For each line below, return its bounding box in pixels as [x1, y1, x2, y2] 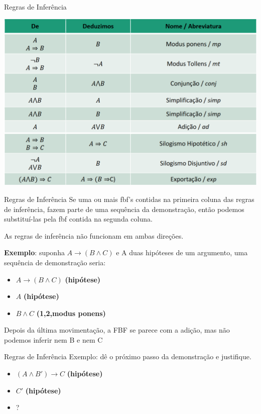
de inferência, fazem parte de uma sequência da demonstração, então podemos [4, 203, 244, 214]
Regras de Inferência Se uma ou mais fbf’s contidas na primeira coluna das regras [4, 193, 254, 204]
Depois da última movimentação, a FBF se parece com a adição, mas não [4, 325, 230, 335]
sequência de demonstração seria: [4, 257, 106, 267]
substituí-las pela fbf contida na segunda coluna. [4, 214, 153, 224]
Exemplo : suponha [4, 247, 65, 258]
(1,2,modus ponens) [36, 307, 106, 318]
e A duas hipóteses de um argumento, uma [116, 247, 248, 258]
